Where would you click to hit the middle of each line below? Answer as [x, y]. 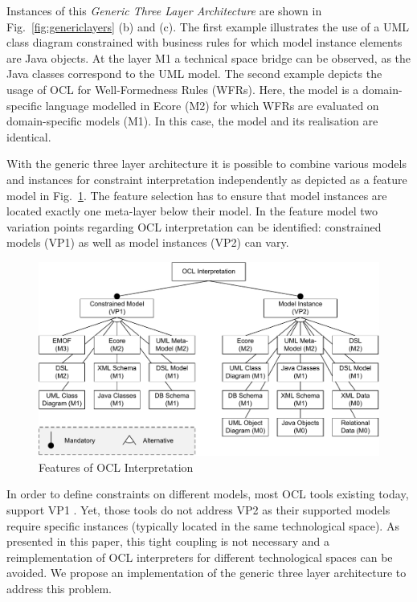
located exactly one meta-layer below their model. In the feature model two [192, 211]
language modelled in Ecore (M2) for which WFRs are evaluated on [212, 105]
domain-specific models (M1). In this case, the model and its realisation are [192, 121]
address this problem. [59, 589]
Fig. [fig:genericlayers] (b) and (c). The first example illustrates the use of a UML [208, 26]
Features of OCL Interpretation [116, 467]
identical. [29, 136]
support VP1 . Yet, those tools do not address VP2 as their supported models [198, 510]
